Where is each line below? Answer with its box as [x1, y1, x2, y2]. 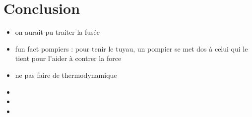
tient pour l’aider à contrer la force [15, 53, 122, 63]
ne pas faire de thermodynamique [15, 69, 117, 80]
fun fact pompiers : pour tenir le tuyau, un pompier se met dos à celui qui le [15, 43, 248, 54]
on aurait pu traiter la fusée [15, 27, 100, 37]
